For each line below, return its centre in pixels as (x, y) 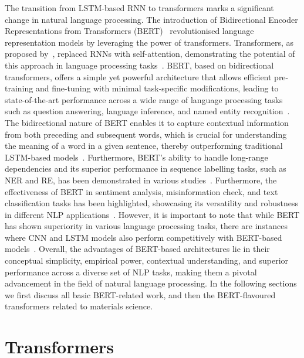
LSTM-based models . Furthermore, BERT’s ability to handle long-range (136, 157)
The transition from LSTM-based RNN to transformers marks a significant (139, 8)
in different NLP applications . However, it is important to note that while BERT (152, 214)
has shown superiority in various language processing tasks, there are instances (146, 226)
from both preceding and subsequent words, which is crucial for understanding (146, 134)
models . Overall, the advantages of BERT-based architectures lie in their (137, 249)
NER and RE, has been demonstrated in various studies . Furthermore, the (141, 180)
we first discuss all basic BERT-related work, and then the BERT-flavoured (140, 294)
